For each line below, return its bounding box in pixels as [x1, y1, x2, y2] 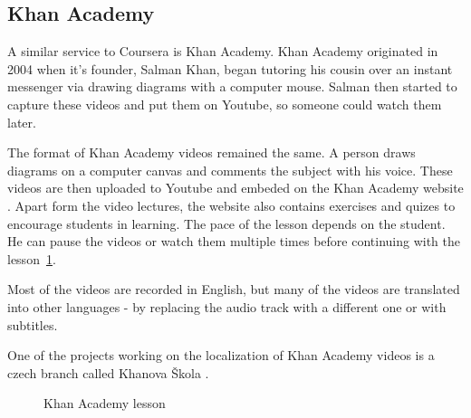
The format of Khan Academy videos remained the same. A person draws [7, 143, 416, 162]
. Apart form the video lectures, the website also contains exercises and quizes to [7, 195, 456, 214]
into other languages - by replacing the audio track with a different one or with [7, 297, 447, 316]
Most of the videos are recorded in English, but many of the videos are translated [7, 280, 460, 299]
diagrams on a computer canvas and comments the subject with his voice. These [7, 160, 453, 179]
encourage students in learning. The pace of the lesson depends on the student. [7, 214, 446, 233]
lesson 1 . [7, 249, 56, 268]
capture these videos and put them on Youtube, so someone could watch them [7, 94, 442, 113]
